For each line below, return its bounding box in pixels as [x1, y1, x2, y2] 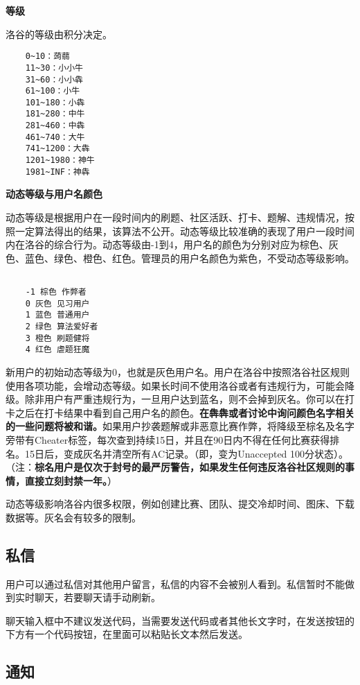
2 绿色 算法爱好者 [25, 322, 98, 331]
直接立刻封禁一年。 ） [24, 473, 117, 487]
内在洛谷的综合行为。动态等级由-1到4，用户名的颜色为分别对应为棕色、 [6, 237, 329, 252]
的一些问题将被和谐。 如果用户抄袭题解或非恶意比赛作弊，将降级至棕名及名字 [6, 419, 354, 433]
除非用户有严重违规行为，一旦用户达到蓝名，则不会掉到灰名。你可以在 [24, 392, 345, 406]
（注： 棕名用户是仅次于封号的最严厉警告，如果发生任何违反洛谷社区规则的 [6, 460, 345, 474]
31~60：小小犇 [25, 74, 83, 85]
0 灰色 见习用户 [25, 298, 90, 309]
